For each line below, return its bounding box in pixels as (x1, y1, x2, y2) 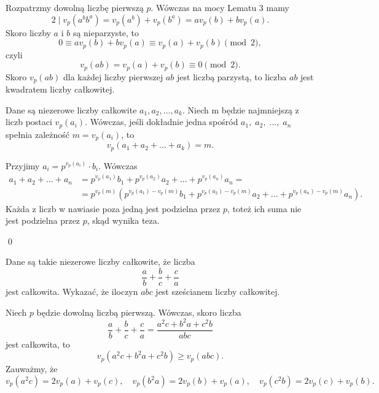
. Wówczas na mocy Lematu (150, 1, 257, 13)
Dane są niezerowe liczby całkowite (6, 103, 137, 116)
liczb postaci (6, 115, 52, 128)
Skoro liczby (6, 26, 51, 39)
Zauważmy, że (6, 362, 58, 375)
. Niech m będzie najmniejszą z (182, 103, 299, 116)
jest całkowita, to (6, 337, 71, 350)
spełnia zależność (6, 128, 70, 140)
